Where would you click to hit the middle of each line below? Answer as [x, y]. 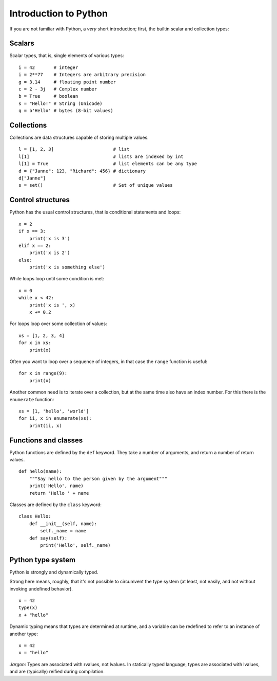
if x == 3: [32, 231]
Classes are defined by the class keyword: [56, 505]
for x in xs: [35, 343]
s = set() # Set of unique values [96, 185]
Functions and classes [46, 440]
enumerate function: [32, 399]
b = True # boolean [48, 96]
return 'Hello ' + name [59, 493]
